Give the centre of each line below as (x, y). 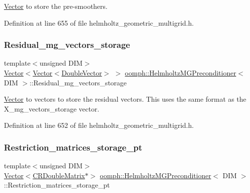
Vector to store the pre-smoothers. (56, 6)
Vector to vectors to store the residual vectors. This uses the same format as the (125, 99)
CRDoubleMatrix (59, 175)
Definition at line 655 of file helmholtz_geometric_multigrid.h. (99, 22)
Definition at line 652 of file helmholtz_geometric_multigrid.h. (99, 125)
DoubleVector (82, 73)
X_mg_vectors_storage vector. (52, 108)
